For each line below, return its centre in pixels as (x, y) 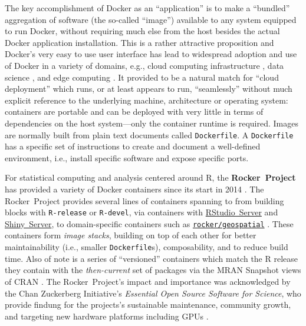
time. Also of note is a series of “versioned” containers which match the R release (152, 258)
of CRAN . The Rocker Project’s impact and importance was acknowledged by (148, 281)
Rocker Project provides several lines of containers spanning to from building (144, 200)
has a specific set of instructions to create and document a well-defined (133, 146)
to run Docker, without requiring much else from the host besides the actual (142, 31)
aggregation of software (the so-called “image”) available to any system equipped (151, 19)
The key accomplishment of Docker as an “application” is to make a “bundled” (147, 8)
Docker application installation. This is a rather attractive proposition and (139, 42)
